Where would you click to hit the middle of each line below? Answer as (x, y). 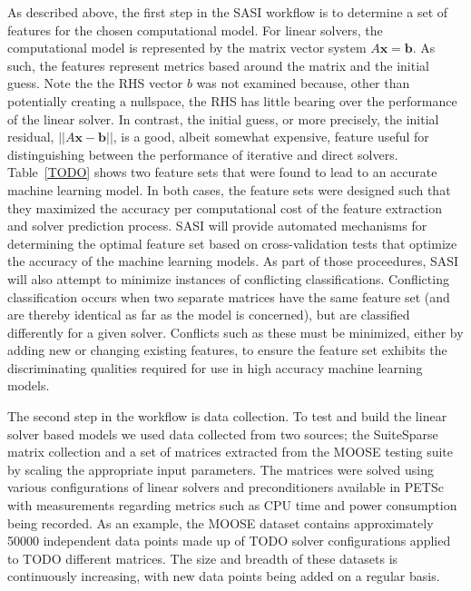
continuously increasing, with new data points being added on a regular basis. (224, 576)
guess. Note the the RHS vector (95, 83)
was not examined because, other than (303, 83)
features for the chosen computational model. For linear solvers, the (195, 30)
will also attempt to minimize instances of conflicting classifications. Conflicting (228, 278)
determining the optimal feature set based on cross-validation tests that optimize (232, 243)
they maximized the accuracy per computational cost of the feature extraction (225, 207)
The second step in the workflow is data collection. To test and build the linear (227, 416)
